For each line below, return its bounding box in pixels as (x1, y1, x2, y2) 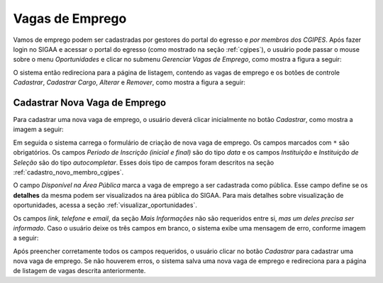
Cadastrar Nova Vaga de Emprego (13, 96, 167, 109)
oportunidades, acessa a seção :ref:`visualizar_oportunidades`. (13, 201, 198, 209)
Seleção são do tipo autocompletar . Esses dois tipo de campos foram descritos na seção (13, 158, 274, 167)
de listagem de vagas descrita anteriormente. (13, 267, 146, 275)
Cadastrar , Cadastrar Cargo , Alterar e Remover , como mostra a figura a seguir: (13, 78, 246, 87)
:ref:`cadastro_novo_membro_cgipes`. (13, 167, 124, 177)
